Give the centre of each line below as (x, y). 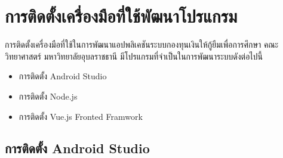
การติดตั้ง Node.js (48, 96)
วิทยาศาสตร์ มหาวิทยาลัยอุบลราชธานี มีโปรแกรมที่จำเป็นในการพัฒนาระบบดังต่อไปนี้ (134, 56)
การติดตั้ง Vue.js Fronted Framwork (81, 116)
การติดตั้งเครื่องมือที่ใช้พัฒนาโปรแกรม (121, 16)
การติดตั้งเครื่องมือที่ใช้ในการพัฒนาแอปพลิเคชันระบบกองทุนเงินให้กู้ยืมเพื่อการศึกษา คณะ (142, 44)
